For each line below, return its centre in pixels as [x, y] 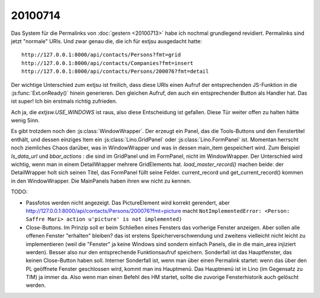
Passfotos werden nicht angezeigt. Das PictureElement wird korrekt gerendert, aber [128, 203]
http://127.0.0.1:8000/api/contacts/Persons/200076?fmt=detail [115, 72]
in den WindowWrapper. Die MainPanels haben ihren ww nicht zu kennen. [101, 181]
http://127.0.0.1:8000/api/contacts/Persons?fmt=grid [101, 55]
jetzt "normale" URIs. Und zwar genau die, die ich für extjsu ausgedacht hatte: [106, 41]
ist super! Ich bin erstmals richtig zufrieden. [64, 101]
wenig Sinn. [25, 121]
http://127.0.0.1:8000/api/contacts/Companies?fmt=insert [108, 63]
